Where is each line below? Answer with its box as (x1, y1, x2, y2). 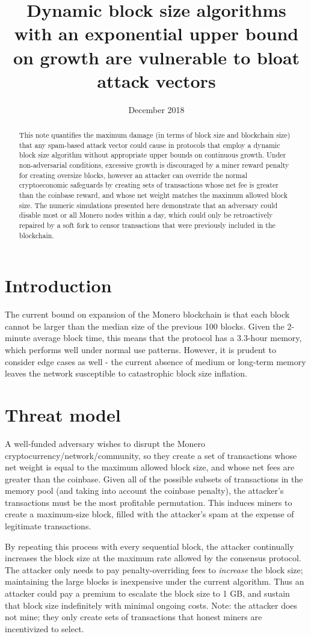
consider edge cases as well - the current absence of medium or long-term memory (5, 355, 306, 368)
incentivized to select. (5, 622, 84, 635)
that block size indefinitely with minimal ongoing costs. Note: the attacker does (5, 599, 298, 611)
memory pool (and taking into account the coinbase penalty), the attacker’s (5, 484, 284, 497)
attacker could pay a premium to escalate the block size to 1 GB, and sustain (5, 587, 290, 600)
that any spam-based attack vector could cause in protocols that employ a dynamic (19, 140, 280, 150)
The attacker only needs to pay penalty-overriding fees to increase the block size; (5, 563, 303, 576)
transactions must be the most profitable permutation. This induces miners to (5, 496, 292, 508)
